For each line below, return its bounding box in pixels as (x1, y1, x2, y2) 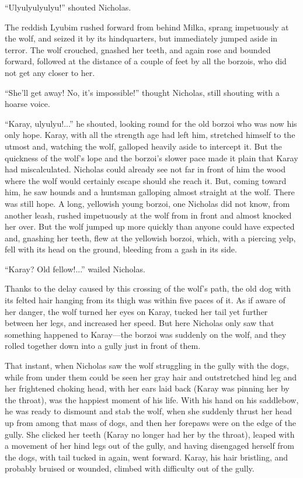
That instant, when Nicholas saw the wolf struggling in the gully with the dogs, (5, 359, 289, 372)
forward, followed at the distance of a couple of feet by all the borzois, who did (5, 55, 287, 67)
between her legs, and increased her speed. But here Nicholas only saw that (5, 317, 274, 329)
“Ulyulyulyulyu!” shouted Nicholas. (5, 1, 131, 13)
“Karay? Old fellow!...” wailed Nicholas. (5, 262, 145, 275)
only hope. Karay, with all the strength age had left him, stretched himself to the (5, 129, 295, 141)
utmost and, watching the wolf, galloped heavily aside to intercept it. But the (5, 140, 282, 152)
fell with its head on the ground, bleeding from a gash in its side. (5, 243, 237, 255)
